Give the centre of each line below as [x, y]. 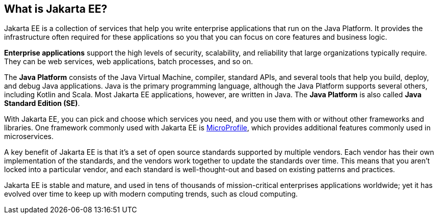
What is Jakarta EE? [56, 9]
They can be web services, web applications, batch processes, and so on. [128, 62]
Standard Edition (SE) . [42, 103]
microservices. [29, 137]
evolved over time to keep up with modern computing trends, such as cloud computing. [151, 194]
